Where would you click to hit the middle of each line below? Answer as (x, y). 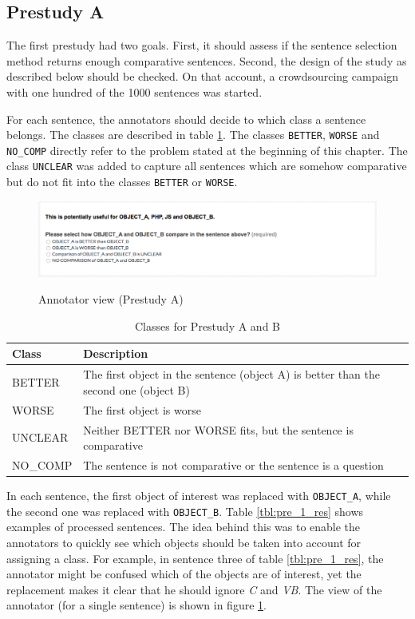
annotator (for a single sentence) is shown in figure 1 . (136, 605)
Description (116, 353)
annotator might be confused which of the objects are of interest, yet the (184, 574)
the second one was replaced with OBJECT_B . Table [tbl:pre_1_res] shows (185, 511)
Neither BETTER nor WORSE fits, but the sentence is (218, 429)
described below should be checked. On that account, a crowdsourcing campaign (203, 76)
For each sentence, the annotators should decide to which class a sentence (186, 119)
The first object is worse (142, 409)
